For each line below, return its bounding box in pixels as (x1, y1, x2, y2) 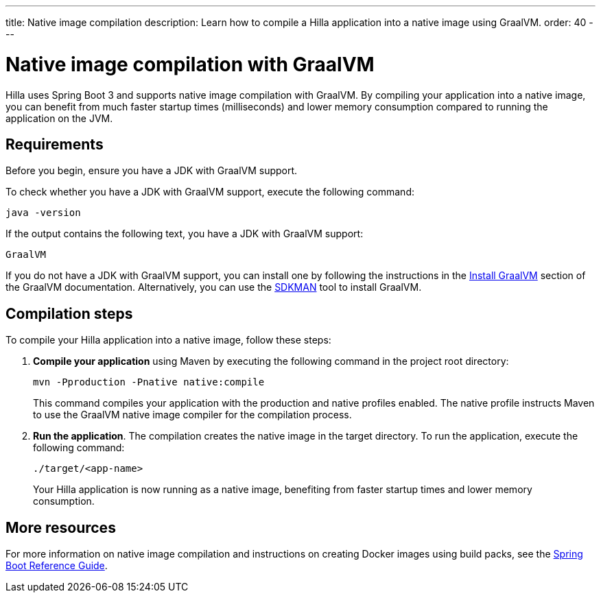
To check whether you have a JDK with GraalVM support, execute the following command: (5, 186, 414, 198)
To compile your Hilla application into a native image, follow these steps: (5, 334, 331, 346)
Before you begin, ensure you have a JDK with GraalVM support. (5, 165, 298, 177)
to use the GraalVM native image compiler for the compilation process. (33, 409, 352, 421)
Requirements (5, 135, 104, 153)
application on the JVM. (5, 112, 113, 124)
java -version (5, 207, 81, 219)
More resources (5, 518, 116, 536)
